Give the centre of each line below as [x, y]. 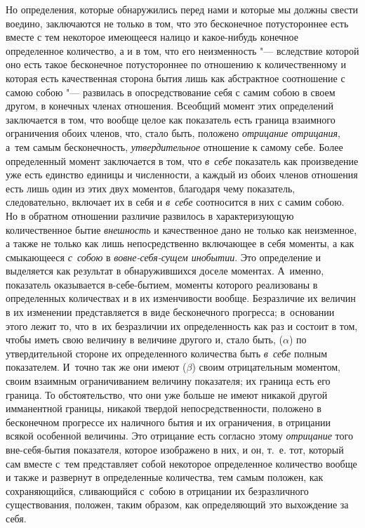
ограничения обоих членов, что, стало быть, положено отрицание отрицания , [173, 133]
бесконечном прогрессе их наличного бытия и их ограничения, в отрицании [168, 422]
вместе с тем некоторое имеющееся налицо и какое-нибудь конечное [152, 37]
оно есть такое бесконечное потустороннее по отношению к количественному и [176, 64]
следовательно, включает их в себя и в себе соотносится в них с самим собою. [175, 202]
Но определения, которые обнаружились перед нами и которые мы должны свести [182, 9]
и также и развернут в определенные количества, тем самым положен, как [165, 477]
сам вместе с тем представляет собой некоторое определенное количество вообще [181, 463]
